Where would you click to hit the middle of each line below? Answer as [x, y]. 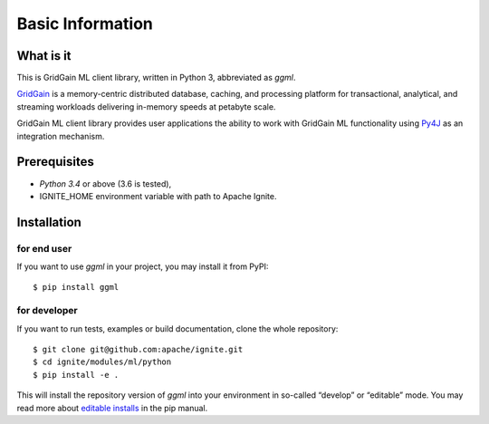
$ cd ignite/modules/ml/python [102, 362]
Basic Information [85, 24]
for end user [44, 248]
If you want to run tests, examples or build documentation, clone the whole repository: [177, 328]
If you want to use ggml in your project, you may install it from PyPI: [143, 266]
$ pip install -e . [76, 375]
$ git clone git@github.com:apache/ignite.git [138, 349]
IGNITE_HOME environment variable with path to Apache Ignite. [158, 196]
